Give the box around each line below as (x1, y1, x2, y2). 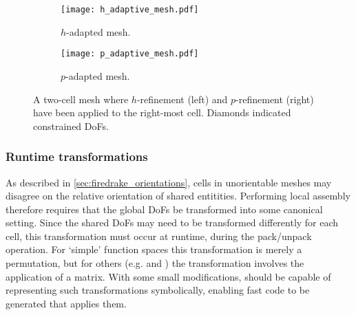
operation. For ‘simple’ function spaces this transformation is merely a (6, 242, 302, 257)
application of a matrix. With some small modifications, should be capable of (6, 269, 331, 283)
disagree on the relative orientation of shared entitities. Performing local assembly (6, 188, 350, 203)
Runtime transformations (6, 148, 148, 165)
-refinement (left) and (136, 91, 228, 106)
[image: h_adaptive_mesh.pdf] (61, 5, 199, 14)
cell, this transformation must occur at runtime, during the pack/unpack (6, 228, 312, 243)
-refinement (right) (235, 91, 314, 106)
